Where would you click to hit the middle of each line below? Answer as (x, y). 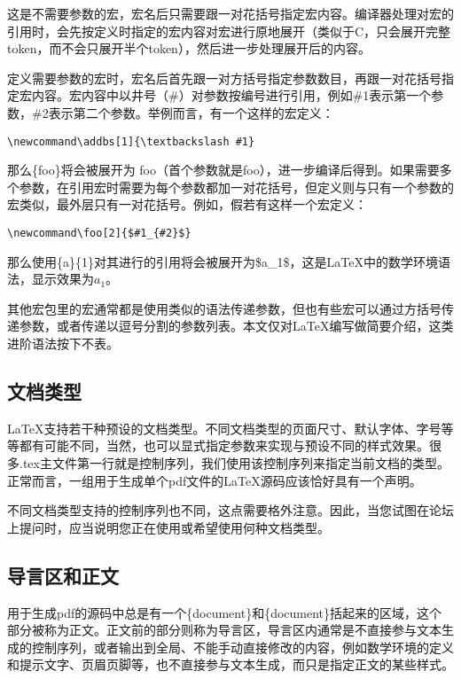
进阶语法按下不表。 (63, 343)
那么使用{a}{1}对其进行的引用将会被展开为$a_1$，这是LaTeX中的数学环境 (223, 261)
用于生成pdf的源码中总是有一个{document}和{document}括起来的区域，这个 (225, 612)
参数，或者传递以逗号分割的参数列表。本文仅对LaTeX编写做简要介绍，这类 (236, 326)
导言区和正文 (63, 575)
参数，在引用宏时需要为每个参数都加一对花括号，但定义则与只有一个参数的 (236, 187)
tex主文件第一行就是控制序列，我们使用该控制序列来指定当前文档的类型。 (236, 463)
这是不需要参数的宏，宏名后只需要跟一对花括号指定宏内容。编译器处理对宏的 (230, 13)
